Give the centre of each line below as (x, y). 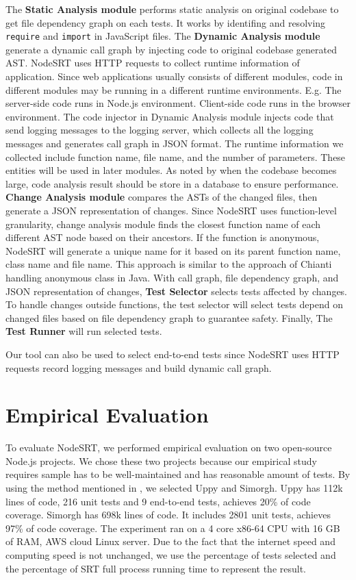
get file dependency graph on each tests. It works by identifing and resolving (166, 22)
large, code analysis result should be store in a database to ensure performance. (172, 183)
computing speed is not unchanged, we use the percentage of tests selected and (171, 554)
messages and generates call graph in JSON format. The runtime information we (175, 143)
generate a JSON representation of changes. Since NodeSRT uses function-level (171, 210)
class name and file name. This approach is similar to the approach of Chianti (169, 264)
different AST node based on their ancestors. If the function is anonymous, (163, 237)
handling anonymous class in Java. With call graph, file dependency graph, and (172, 277)
